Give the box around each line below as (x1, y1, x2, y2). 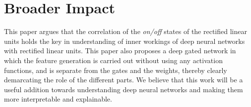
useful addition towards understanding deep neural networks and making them (4, 84, 243, 94)
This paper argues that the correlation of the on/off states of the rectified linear (4, 26, 247, 36)
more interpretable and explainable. (4, 94, 112, 104)
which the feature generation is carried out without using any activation (4, 55, 223, 65)
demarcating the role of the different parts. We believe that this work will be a (4, 74, 243, 85)
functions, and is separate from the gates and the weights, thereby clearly (4, 65, 227, 75)
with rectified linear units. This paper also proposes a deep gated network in (4, 45, 236, 56)
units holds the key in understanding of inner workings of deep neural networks (4, 36, 245, 46)
